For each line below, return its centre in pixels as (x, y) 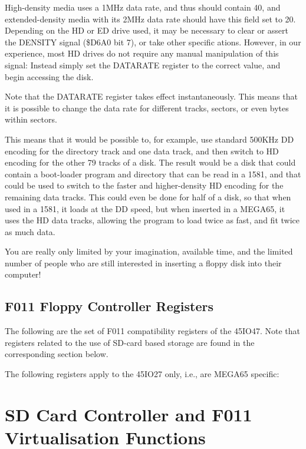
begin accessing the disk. (49, 76)
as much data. (30, 231)
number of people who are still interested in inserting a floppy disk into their (143, 263)
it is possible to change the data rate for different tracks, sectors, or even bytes (147, 108)
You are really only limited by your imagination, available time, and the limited (149, 251)
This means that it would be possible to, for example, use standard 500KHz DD (149, 139)
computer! (23, 274)
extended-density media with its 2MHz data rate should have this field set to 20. (150, 19)
